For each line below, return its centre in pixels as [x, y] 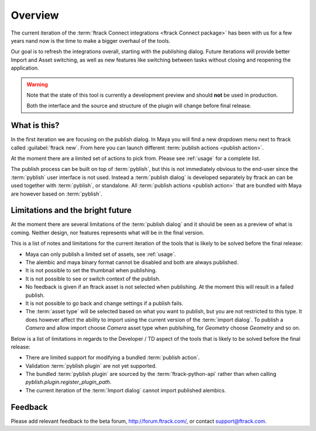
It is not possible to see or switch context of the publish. [93, 279]
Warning [37, 84]
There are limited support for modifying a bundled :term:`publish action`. [113, 358]
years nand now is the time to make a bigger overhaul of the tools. [91, 40]
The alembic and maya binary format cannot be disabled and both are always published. [132, 262]
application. [25, 68]
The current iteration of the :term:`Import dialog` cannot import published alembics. [126, 390]
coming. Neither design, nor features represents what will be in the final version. [107, 232]
